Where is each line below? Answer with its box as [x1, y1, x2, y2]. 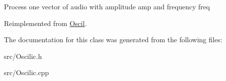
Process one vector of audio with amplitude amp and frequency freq [4, 1, 210, 11]
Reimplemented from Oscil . [4, 18, 87, 28]
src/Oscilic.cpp [4, 67, 49, 78]
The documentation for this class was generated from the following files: [4, 34, 223, 45]
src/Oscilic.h [4, 51, 42, 61]
